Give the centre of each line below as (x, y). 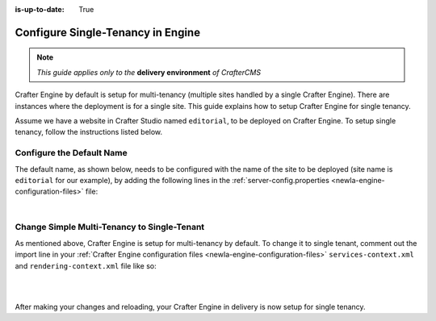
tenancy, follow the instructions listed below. (89, 132)
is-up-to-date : (40, 9)
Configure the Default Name (71, 153)
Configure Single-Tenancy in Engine (108, 32)
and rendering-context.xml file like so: (86, 265)
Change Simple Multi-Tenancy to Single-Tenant (110, 227)
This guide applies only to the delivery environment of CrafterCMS (149, 72)
